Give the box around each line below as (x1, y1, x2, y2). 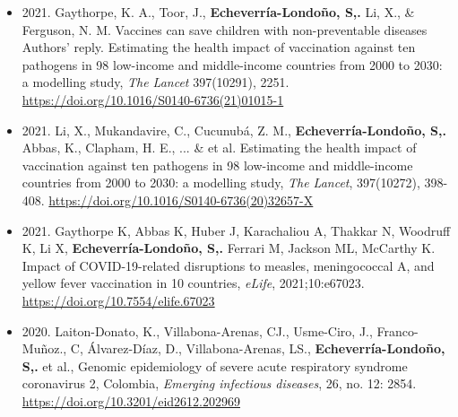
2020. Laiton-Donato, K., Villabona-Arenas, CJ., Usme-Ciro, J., (22, 321, 373, 340)
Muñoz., (22, 339, 67, 358)
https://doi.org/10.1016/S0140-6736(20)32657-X (48, 190, 314, 209)
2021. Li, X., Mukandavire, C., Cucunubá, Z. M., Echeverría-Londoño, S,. (22, 120, 446, 139)
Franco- (376, 321, 419, 340)
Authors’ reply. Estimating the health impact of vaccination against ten (22, 38, 416, 56)
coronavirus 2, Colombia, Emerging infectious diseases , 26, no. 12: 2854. (22, 374, 417, 393)
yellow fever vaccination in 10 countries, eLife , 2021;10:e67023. (22, 274, 365, 292)
